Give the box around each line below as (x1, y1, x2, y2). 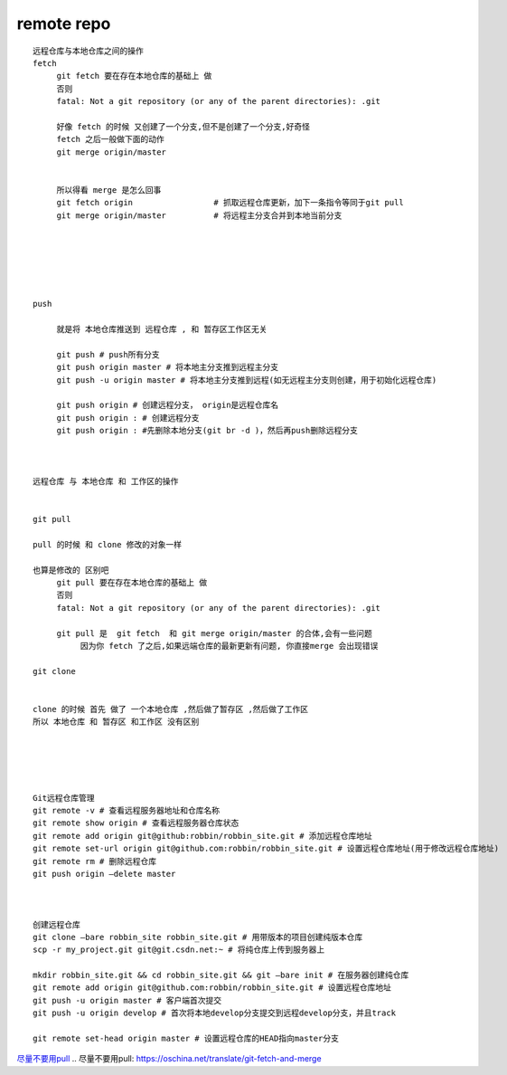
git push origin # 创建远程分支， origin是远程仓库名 (56, 400, 279, 411)
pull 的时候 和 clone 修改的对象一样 (33, 539, 183, 549)
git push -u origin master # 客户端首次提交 (33, 995, 222, 1005)
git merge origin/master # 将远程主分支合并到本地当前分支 (56, 210, 343, 221)
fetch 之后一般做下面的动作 (56, 134, 164, 145)
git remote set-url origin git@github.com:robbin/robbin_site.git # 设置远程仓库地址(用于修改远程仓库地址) (33, 843, 500, 854)
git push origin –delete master (33, 869, 176, 879)
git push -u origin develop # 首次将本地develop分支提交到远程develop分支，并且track (33, 1008, 397, 1018)
